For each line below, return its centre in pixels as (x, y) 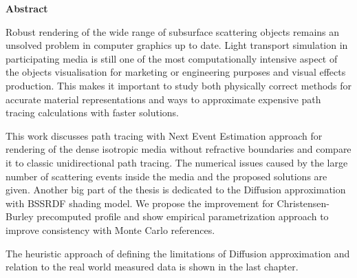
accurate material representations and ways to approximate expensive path (163, 99)
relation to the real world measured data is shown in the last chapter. (152, 267)
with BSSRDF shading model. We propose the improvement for (140, 203)
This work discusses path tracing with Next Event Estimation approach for (164, 135)
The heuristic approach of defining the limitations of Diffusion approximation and (178, 253)
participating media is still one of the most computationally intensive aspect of (172, 58)
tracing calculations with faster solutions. (93, 113)
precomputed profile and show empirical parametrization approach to (183, 216)
